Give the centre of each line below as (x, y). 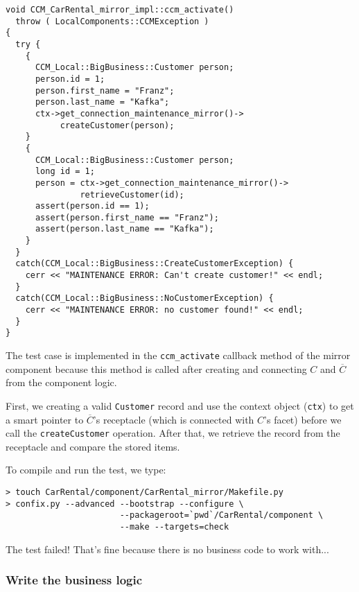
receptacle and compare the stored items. (93, 446)
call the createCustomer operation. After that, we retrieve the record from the (173, 433)
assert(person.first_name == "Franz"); (127, 217)
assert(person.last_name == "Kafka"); (124, 229)
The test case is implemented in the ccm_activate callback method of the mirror (178, 355)
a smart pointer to (45, 419)
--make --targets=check (174, 526)
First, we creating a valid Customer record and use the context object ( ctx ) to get (180, 405)
